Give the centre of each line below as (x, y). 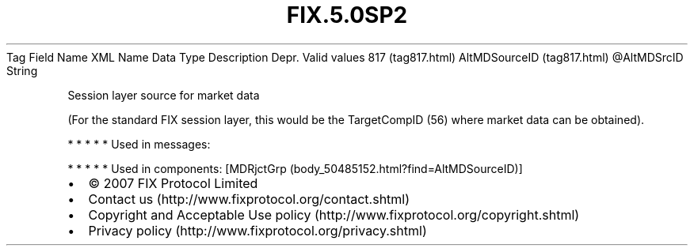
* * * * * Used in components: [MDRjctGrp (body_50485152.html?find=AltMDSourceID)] (295, 168)
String (22, 70)
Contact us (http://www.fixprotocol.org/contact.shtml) (249, 199)
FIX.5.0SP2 (347, 15)
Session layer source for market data (164, 95)
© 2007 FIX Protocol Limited (173, 183)
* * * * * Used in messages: (139, 144)
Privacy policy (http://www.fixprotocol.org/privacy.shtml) (257, 230)
